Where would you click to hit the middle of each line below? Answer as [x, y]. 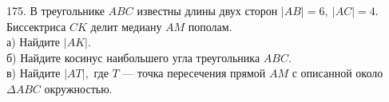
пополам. [210, 26]
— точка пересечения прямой [194, 73]
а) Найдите [34, 42]
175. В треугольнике [56, 10]
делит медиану [126, 26]
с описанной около [337, 73]
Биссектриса [36, 26]
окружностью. [78, 88]
